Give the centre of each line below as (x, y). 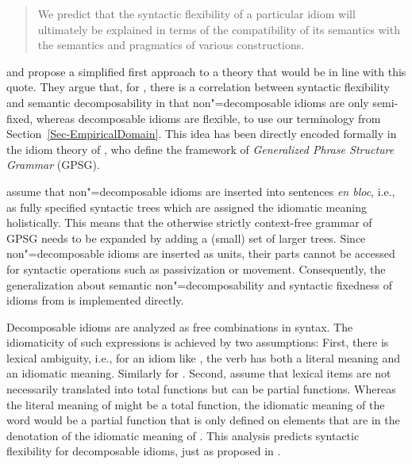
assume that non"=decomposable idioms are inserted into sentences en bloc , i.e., (201, 191)
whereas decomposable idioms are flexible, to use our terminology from (208, 118)
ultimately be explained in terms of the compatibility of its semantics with (219, 29)
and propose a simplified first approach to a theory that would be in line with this (206, 71)
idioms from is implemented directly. (95, 300)
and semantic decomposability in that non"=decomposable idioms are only (188, 102)
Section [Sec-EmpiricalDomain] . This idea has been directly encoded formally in (202, 134)
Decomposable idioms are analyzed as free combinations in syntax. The (180, 326)
